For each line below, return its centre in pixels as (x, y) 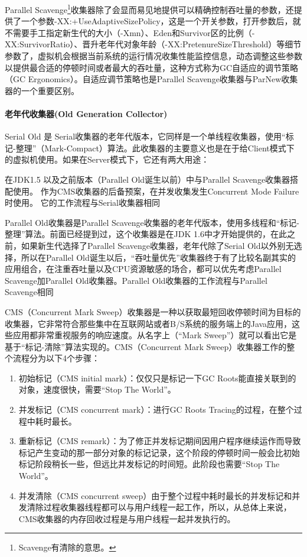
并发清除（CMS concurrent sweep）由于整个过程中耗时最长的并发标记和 (155, 495)
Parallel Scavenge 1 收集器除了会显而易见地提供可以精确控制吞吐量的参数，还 (149, 9)
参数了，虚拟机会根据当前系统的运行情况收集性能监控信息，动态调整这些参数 (153, 56)
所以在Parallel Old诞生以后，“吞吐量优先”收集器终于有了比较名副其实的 (158, 257)
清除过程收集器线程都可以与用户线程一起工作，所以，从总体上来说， (159, 507)
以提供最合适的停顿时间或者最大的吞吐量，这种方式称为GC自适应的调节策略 (152, 67)
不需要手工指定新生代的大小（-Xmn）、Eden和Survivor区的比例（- (130, 32)
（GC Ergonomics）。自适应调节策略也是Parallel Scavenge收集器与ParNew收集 (151, 79)
